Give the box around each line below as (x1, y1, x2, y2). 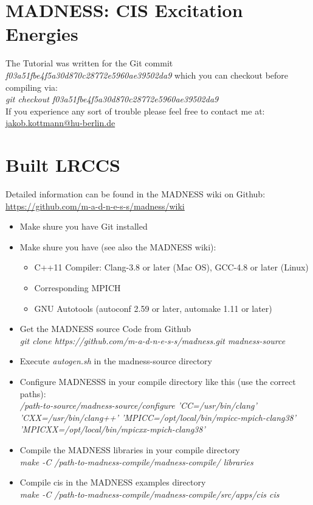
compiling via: (5, 80, 58, 93)
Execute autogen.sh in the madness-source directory (19, 355, 213, 367)
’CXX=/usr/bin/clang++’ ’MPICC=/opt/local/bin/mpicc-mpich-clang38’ (19, 411, 297, 423)
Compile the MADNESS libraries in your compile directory (19, 443, 240, 456)
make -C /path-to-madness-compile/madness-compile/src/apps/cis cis (19, 487, 280, 500)
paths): (19, 387, 46, 400)
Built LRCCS (5, 152, 120, 177)
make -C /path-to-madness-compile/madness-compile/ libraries (19, 455, 253, 468)
